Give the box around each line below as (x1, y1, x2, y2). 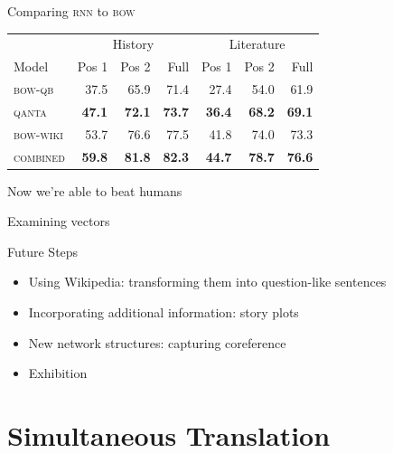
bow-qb (14, 80, 54, 99)
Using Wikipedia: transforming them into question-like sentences (28, 272, 387, 291)
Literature (229, 34, 285, 53)
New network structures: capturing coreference (28, 333, 286, 352)
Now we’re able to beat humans (7, 181, 182, 200)
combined (14, 146, 65, 165)
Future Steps (7, 241, 79, 260)
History (112, 34, 154, 53)
